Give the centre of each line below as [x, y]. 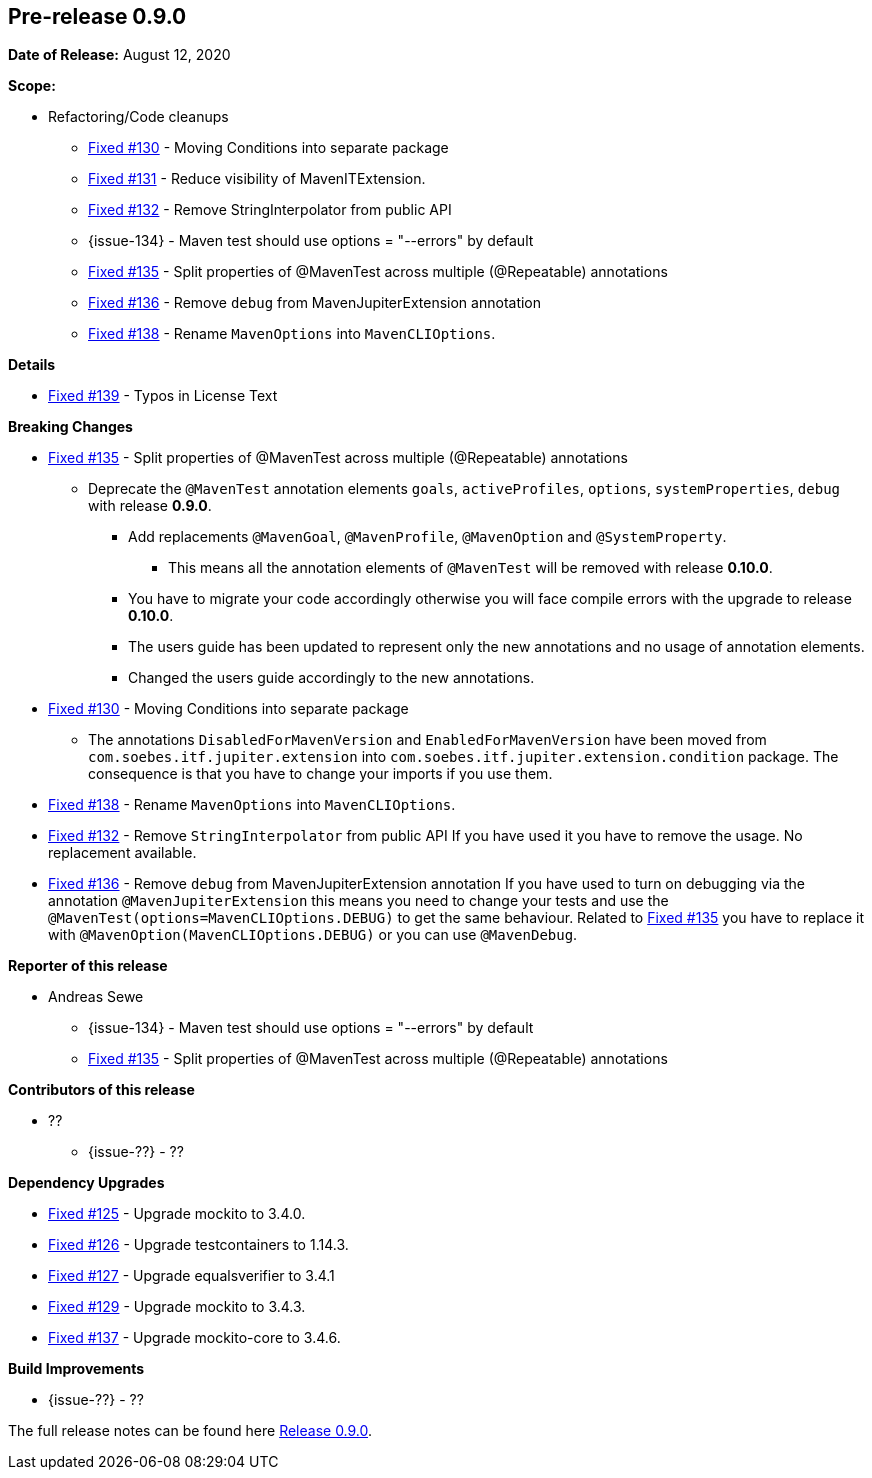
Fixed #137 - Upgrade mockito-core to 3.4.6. [194, 1338]
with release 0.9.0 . [150, 506]
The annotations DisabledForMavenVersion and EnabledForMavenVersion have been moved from [427, 740]
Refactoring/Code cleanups [138, 117]
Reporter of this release [88, 966]
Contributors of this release [101, 1090]
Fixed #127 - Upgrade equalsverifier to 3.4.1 [191, 1276]
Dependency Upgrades [86, 1183]
